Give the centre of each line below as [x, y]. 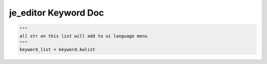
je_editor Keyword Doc [57, 13]
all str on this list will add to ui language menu [84, 36]
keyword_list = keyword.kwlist [58, 50]
